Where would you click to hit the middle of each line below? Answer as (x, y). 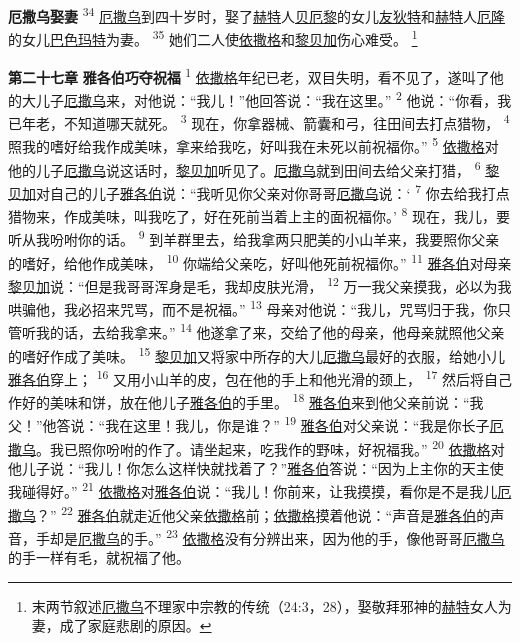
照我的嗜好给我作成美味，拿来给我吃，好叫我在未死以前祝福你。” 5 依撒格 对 (253, 144)
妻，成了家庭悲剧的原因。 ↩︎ (121, 625)
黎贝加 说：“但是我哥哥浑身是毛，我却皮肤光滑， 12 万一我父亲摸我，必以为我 (260, 284)
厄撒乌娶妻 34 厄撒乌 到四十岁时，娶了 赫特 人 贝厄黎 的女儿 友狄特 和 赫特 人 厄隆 (257, 14)
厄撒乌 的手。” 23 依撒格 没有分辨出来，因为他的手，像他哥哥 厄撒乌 (291, 536)
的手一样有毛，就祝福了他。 (99, 557)
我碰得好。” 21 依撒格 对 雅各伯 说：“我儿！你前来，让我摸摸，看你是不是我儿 (253, 489)
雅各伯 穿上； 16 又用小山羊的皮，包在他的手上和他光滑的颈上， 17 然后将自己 (260, 377)
